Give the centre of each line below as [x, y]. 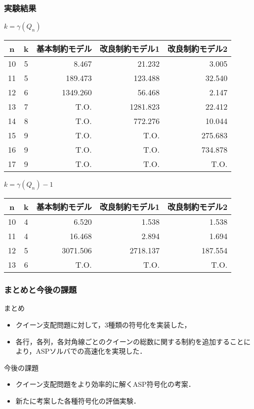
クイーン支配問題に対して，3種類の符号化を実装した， [103, 325]
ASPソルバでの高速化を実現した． [91, 351]
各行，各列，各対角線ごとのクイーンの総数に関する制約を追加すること [129, 341]
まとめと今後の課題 [41, 290]
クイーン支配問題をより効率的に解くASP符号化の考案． [105, 384]
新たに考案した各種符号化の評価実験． [78, 401]
